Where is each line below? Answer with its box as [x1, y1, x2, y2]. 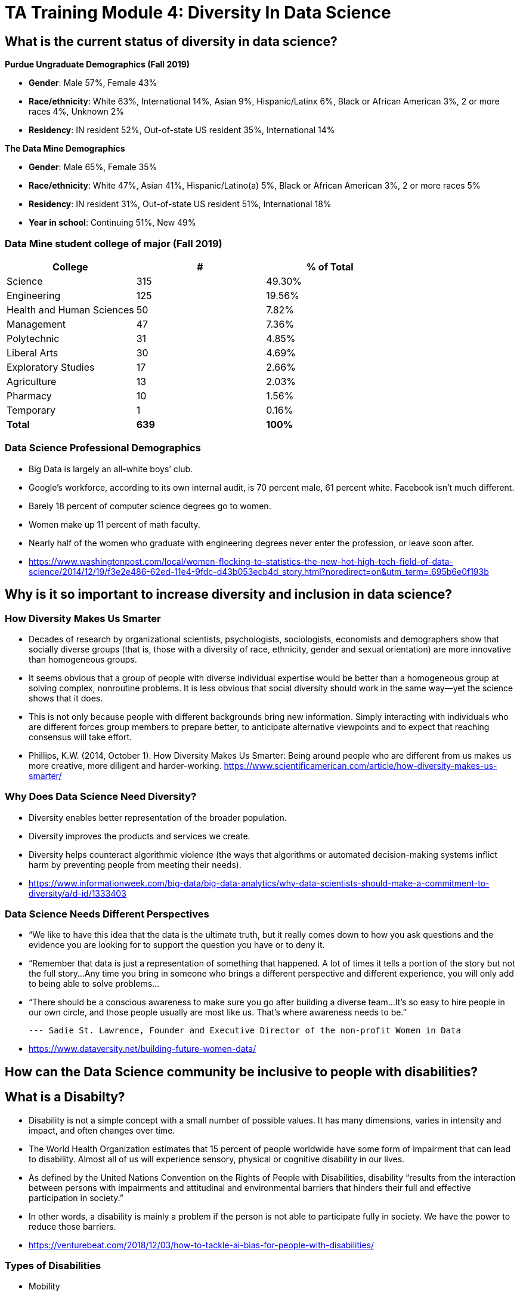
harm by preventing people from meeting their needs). [29, 859, 242, 870]
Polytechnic [7, 332, 60, 344]
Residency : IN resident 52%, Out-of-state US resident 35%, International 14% [29, 125, 335, 136]
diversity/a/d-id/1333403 [29, 888, 126, 898]
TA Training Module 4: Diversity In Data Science [5, 2, 391, 23]
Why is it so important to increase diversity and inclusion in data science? [5, 587, 453, 602]
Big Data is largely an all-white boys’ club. [29, 463, 193, 474]
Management [7, 318, 66, 330]
